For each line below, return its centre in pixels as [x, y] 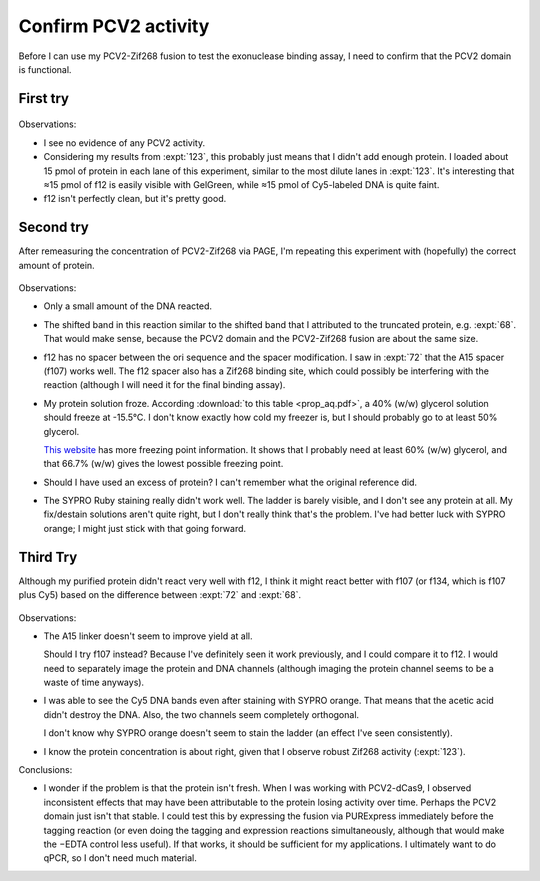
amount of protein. [56, 265]
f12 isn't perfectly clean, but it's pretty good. [135, 199]
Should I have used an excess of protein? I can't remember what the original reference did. [230, 482]
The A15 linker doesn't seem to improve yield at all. [148, 636]
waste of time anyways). [94, 682]
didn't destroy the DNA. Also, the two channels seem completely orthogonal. [201, 714]
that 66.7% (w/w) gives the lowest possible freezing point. [163, 464]
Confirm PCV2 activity [114, 26]
